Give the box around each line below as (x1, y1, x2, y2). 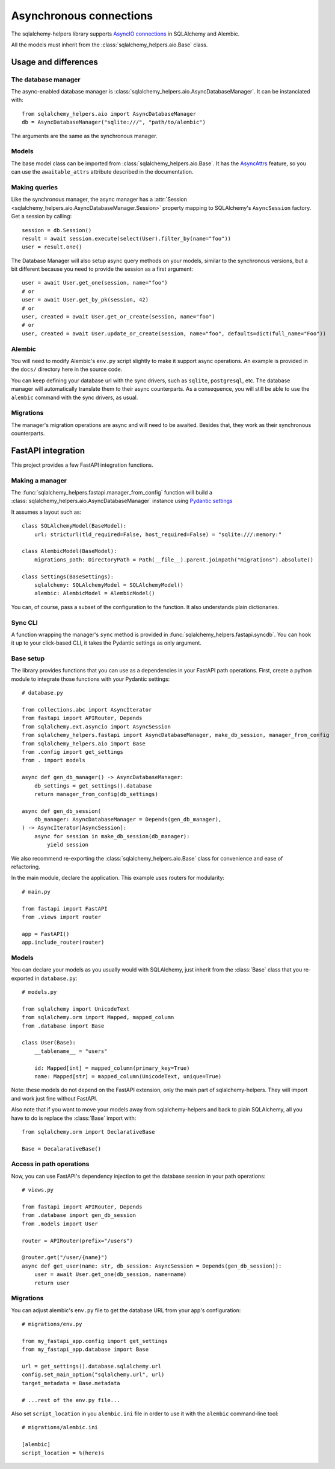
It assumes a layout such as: (11, 508, 81, 516)
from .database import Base (22, 1022, 105, 1029)
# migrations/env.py (22, 1321, 82, 1328)
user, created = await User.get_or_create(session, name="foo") (22, 314, 216, 320)
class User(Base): (22, 1039, 76, 1046)
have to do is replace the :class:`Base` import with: (11, 1114, 137, 1122)
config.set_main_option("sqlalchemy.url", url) (22, 1371, 165, 1378)
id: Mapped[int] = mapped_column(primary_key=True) (34, 1064, 190, 1072)
